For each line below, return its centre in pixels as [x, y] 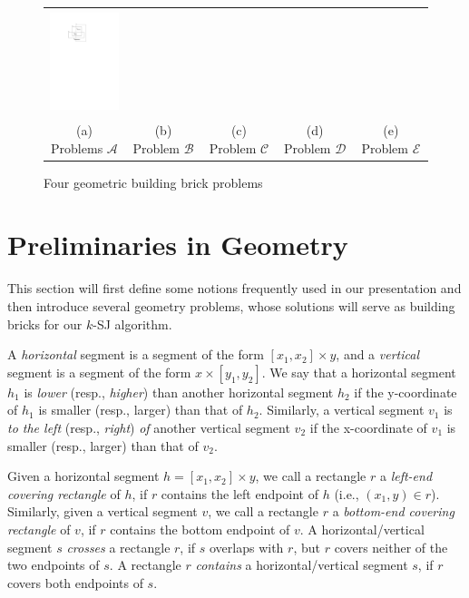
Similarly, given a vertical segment [103, 511]
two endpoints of [54, 565]
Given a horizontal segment [83, 476]
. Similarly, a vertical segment [342, 410]
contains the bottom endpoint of [200, 529]
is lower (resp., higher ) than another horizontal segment [179, 392]
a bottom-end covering [393, 511]
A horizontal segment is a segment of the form [136, 354]
